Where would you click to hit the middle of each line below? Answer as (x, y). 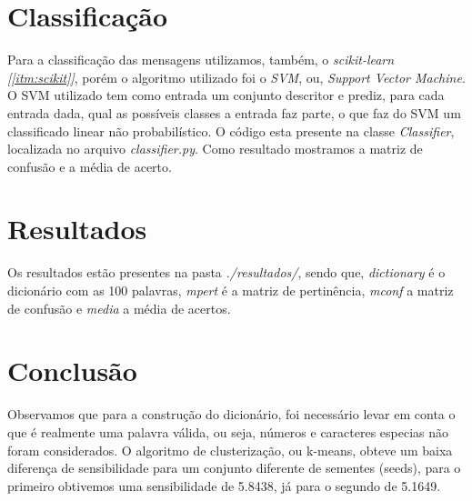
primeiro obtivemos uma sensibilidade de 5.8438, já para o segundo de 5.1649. (224, 485)
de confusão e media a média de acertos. (119, 308)
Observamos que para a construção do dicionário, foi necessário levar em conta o (231, 414)
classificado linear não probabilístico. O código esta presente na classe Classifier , (231, 130)
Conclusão (72, 371)
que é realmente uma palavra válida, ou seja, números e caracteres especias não (228, 431)
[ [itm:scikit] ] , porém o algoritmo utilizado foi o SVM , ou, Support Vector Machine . (236, 77)
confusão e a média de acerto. (90, 166)
